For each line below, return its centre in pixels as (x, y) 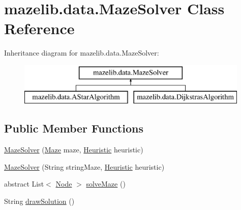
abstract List (24, 184)
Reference (39, 28)
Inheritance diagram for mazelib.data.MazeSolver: (82, 53)
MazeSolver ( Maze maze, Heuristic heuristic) (74, 150)
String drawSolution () (39, 201)
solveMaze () (106, 184)
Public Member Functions (74, 128)
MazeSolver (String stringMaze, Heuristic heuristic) (84, 166)
